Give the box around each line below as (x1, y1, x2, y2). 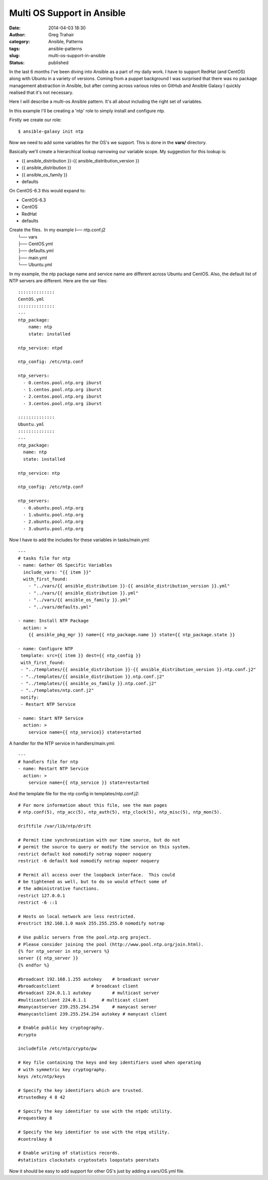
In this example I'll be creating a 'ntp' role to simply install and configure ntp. (9, 107, 166, 114)
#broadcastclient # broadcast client (18, 983, 138, 989)
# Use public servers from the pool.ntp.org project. (18, 934, 151, 940)
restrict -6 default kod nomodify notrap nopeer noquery (18, 858, 160, 863)
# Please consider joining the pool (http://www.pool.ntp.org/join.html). (18, 941, 204, 947)
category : (9, 39, 30, 45)
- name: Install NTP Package (18, 618, 89, 624)
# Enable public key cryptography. (18, 1025, 105, 1031)
